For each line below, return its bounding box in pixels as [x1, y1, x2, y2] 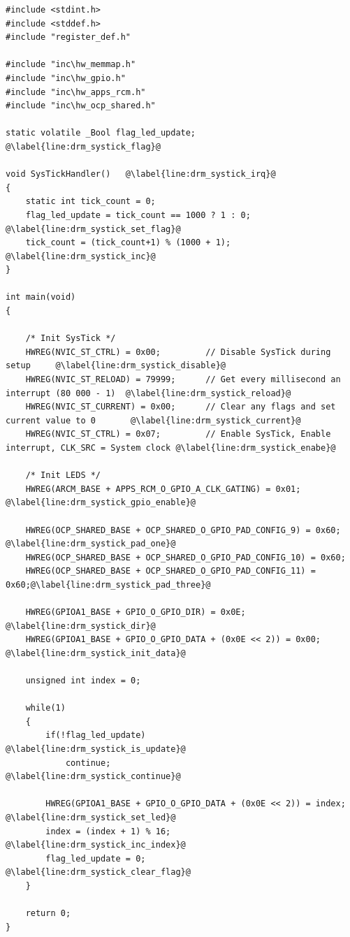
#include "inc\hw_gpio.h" [6, 73, 126, 83]
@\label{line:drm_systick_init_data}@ [6, 648, 186, 658]
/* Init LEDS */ [25, 470, 101, 481]
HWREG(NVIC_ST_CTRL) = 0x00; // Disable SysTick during [25, 347, 331, 357]
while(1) [25, 703, 66, 713]
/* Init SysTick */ [25, 333, 116, 344]
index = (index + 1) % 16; [45, 826, 171, 836]
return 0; [25, 908, 71, 919]
